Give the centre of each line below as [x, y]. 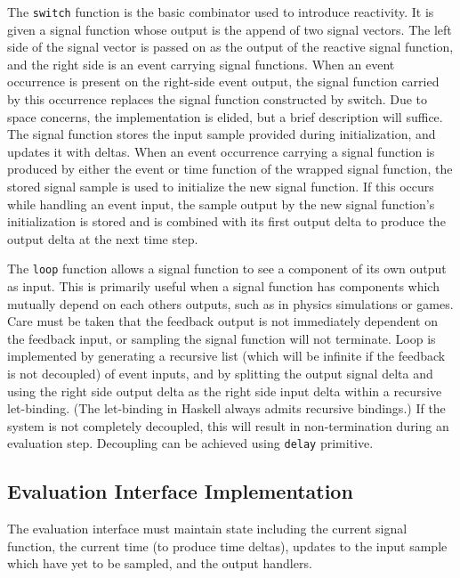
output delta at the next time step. [103, 238]
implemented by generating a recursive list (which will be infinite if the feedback [226, 356]
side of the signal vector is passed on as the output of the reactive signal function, [230, 47]
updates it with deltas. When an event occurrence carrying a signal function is [221, 151]
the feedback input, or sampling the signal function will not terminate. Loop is [222, 338]
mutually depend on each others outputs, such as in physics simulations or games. [230, 303]
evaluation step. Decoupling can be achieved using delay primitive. [190, 443]
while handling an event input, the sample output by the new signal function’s [221, 204]
